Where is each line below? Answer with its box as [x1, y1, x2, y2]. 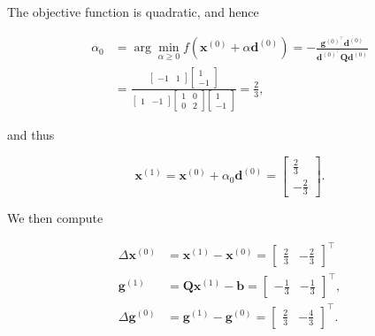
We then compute [7, 209, 103, 227]
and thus [7, 126, 55, 144]
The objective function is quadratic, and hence [7, 3, 259, 20]
